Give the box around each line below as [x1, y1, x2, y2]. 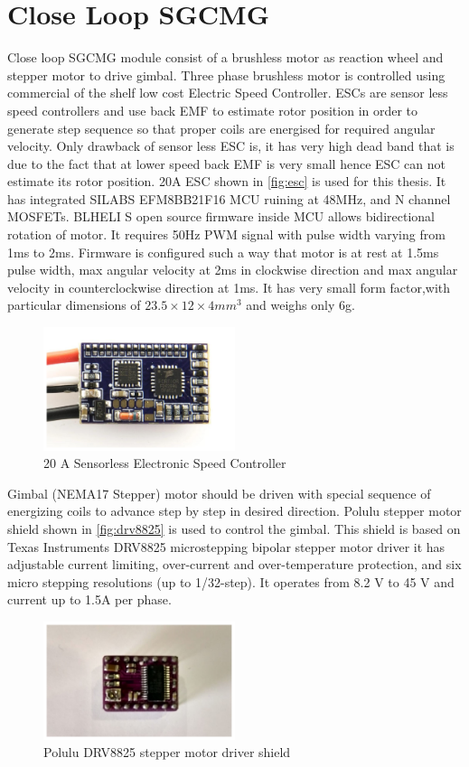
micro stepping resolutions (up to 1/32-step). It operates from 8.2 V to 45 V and [7, 572, 455, 591]
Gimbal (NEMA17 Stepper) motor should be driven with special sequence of [7, 483, 431, 502]
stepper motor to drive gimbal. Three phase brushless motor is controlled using [7, 65, 446, 84]
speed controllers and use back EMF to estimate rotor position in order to [7, 100, 418, 119]
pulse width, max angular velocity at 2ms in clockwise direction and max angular [7, 260, 458, 279]
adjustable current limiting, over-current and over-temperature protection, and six [7, 555, 462, 574]
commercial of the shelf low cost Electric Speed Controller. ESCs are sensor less [7, 83, 448, 102]
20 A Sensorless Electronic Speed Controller [43, 454, 286, 472]
